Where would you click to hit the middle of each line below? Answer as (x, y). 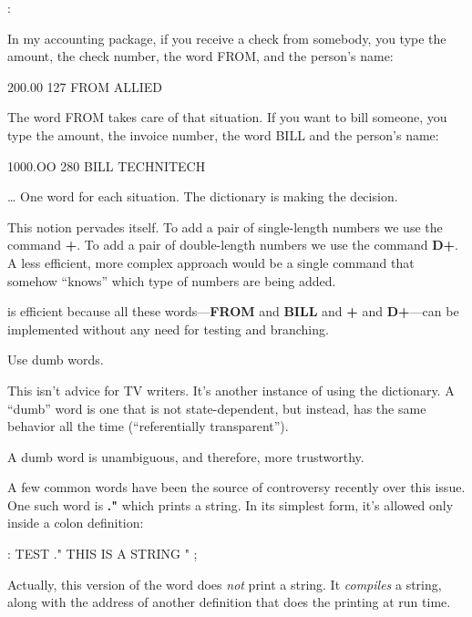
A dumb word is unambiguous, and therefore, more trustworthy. (186, 456)
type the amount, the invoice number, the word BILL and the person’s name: (223, 134)
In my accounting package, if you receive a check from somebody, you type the (227, 38)
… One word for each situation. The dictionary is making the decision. (203, 196)
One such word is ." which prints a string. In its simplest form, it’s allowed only (231, 504)
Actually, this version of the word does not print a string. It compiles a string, (225, 584)
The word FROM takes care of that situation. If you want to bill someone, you (227, 117)
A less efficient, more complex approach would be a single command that (211, 262)
